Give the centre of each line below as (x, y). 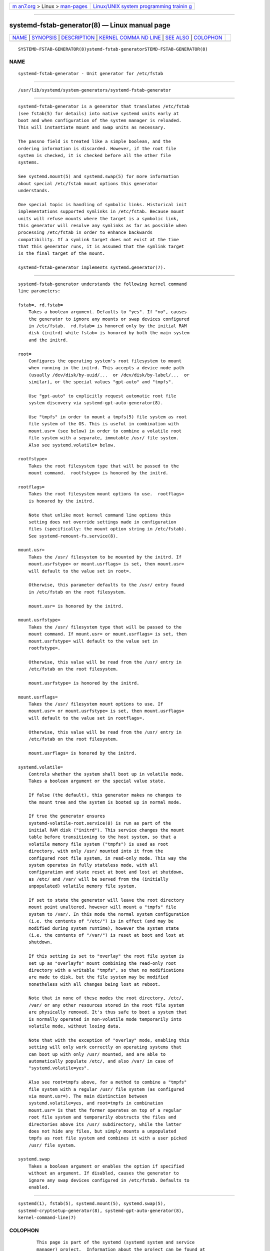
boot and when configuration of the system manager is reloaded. (100, 121)
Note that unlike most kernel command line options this (99, 515)
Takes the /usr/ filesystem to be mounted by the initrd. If (105, 557)
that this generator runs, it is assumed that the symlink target (101, 247)
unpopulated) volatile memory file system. (82, 886)
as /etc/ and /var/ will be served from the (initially (98, 879)
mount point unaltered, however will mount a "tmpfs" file (102, 907)
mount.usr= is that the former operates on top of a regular (105, 1110)
